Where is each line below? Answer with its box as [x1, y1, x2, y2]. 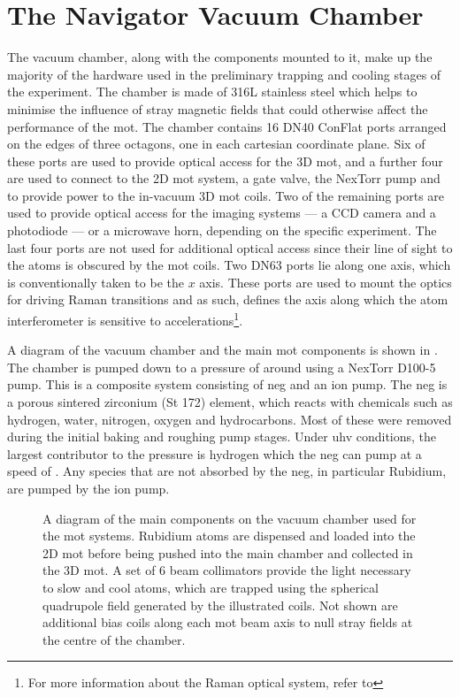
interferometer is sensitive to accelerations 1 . [7, 309, 243, 329]
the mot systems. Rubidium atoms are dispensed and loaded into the [42, 526, 416, 545]
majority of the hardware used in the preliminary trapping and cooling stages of [7, 65, 441, 83]
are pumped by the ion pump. [7, 479, 170, 498]
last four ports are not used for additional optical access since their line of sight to [7, 238, 453, 257]
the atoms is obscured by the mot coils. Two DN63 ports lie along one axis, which [7, 256, 451, 274]
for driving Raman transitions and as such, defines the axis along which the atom [7, 290, 448, 309]
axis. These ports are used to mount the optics [199, 272, 452, 291]
